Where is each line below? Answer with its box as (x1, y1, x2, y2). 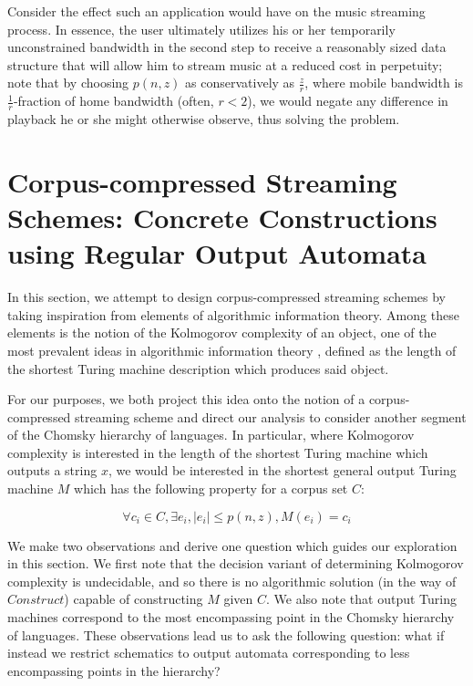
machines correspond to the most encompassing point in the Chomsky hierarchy (7, 608, 455, 627)
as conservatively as (185, 73, 295, 92)
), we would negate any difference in (247, 91, 448, 110)
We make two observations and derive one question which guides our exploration (7, 535, 458, 555)
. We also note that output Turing (266, 589, 457, 608)
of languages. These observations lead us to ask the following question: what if (7, 625, 445, 644)
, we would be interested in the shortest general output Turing (108, 461, 457, 480)
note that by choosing (7, 73, 129, 92)
